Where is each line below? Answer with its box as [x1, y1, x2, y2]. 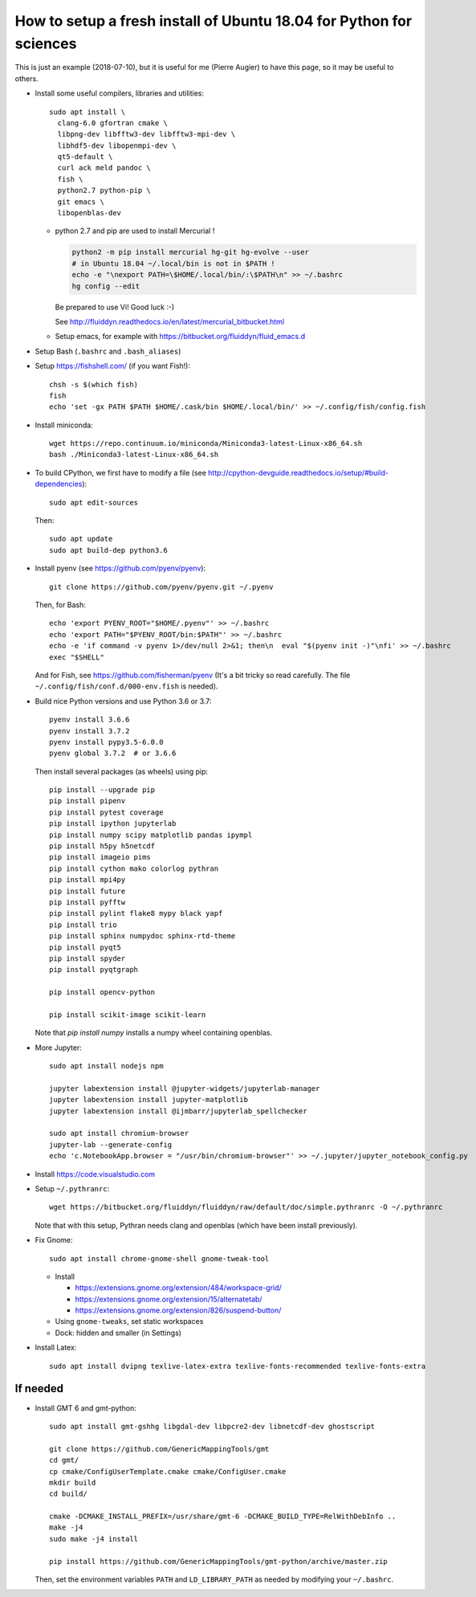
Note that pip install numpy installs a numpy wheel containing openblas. [35, 1028, 273, 1038]
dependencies [35, 479, 83, 489]
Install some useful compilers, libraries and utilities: [35, 88, 205, 98]
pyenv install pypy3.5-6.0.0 [49, 737, 164, 746]
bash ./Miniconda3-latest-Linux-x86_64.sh [49, 450, 219, 459]
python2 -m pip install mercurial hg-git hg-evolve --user [71, 247, 309, 257]
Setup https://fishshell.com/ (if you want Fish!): [35, 361, 190, 371]
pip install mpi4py [49, 876, 126, 884]
